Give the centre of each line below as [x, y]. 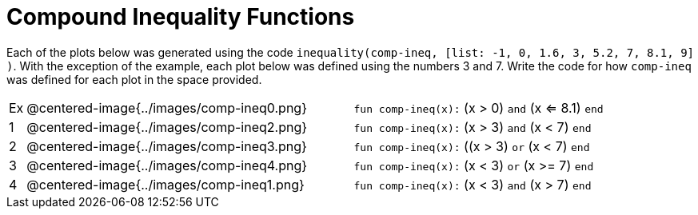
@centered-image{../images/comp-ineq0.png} [167, 107]
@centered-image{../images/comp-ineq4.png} [167, 165]
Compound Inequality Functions [181, 17]
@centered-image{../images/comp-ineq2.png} [167, 127]
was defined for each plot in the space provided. [134, 79]
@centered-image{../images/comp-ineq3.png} [167, 146]
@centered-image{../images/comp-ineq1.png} [166, 184]
